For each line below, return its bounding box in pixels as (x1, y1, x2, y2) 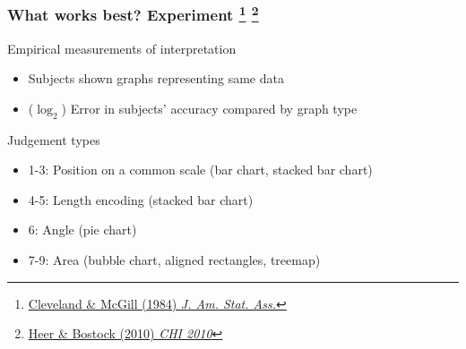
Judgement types (7, 130, 100, 149)
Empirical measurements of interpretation (7, 38, 237, 57)
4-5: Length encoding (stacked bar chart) (28, 190, 254, 209)
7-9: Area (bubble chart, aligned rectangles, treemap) (28, 251, 321, 269)
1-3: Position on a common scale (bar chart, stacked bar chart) (28, 160, 373, 179)
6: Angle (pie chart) (28, 220, 137, 239)
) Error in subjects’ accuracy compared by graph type (61, 98, 358, 117)
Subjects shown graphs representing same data (28, 69, 284, 88)
